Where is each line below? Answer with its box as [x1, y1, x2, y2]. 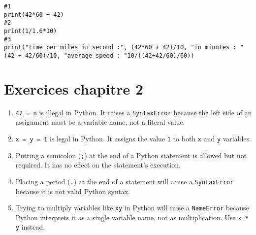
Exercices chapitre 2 [4, 78, 144, 99]
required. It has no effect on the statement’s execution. [15, 160, 181, 170]
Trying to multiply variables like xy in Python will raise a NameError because [15, 202, 249, 213]
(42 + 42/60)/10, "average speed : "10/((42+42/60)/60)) [4, 52, 194, 59]
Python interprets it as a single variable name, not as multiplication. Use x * [15, 212, 249, 222]
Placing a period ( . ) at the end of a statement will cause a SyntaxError [15, 176, 234, 186]
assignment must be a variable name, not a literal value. [15, 117, 185, 127]
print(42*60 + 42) [4, 11, 64, 18]
